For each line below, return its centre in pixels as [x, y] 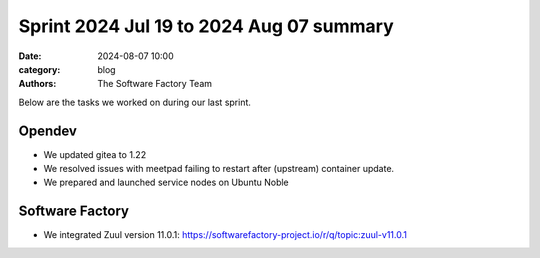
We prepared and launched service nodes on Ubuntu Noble [166, 182]
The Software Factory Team [155, 84]
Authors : [37, 84]
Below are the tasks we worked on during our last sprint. [135, 102]
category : [39, 69]
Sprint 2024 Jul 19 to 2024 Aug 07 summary [206, 26]
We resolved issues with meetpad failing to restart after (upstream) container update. [219, 169]
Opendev [47, 130]
